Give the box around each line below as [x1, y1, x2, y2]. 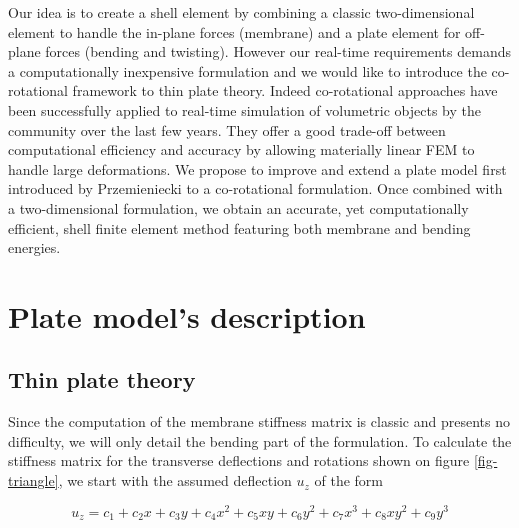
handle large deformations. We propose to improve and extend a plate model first [8, 158, 507, 179]
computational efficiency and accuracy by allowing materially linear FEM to [8, 139, 475, 160]
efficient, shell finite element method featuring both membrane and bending [8, 217, 471, 238]
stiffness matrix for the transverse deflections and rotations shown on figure [8, 450, 470, 471]
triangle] [8, 470, 59, 491]
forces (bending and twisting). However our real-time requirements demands [45, 41, 511, 62]
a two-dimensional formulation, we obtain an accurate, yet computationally [8, 197, 469, 218]
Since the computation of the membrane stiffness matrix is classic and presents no [8, 411, 510, 432]
